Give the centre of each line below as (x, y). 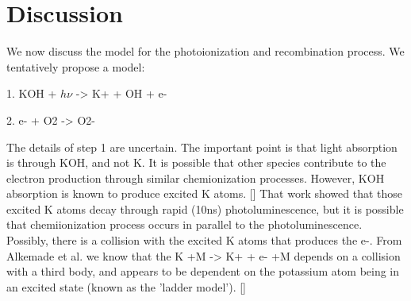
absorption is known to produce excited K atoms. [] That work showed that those (205, 193)
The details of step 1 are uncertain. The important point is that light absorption (202, 147)
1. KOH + (32, 93)
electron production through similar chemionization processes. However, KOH (196, 178)
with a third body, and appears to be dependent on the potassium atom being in (203, 271)
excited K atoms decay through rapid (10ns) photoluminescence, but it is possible (205, 208)
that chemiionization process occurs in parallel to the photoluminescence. (184, 224)
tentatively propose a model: (76, 66)
